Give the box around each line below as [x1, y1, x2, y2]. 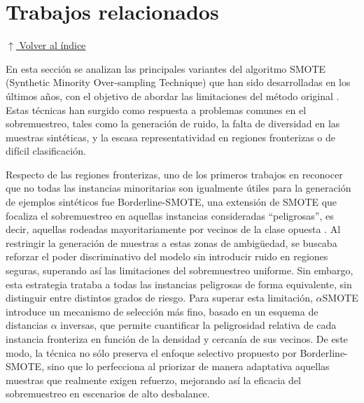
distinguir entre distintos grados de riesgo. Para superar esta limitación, [6, 290, 313, 305]
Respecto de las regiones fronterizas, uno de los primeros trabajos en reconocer [6, 167, 343, 181]
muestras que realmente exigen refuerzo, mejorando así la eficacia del [6, 372, 301, 387]
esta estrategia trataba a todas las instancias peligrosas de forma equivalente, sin [6, 276, 352, 291]
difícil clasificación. [6, 143, 86, 158]
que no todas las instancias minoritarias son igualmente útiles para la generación [6, 181, 351, 195]
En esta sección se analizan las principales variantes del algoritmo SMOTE [6, 61, 326, 76]
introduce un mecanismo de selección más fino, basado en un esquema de [6, 304, 318, 318]
